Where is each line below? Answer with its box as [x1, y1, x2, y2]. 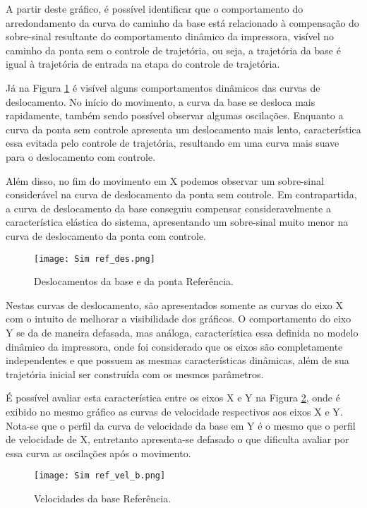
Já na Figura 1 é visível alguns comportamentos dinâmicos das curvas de [6, 80, 320, 95]
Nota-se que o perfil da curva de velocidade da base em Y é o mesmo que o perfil [6, 418, 356, 433]
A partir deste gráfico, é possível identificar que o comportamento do [6, 1, 303, 16]
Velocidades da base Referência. [34, 490, 172, 505]
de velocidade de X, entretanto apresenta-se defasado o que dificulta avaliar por [6, 432, 349, 447]
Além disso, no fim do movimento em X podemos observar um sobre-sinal [6, 173, 324, 188]
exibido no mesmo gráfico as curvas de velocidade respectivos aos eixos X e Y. [6, 404, 343, 418]
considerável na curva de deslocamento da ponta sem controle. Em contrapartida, [6, 187, 357, 202]
